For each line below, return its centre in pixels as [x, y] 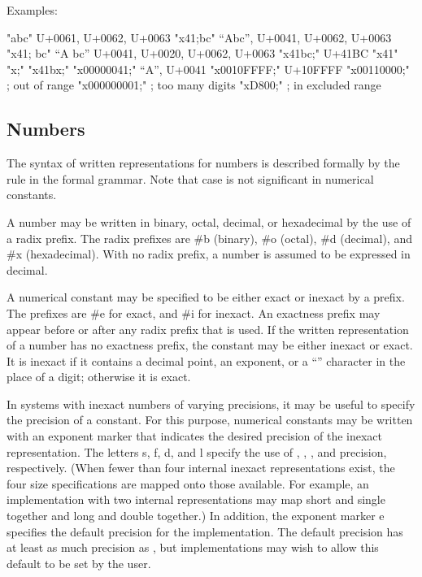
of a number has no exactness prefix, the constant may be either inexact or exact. [210, 345]
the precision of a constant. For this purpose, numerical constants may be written [210, 420]
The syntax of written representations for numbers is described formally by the [203, 163]
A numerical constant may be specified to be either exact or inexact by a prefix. [206, 297]
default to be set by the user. [79, 563]
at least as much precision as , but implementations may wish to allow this [193, 547]
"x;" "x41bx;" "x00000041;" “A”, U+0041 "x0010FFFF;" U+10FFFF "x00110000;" [208, 69]
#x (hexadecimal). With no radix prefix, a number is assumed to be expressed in [209, 254]
